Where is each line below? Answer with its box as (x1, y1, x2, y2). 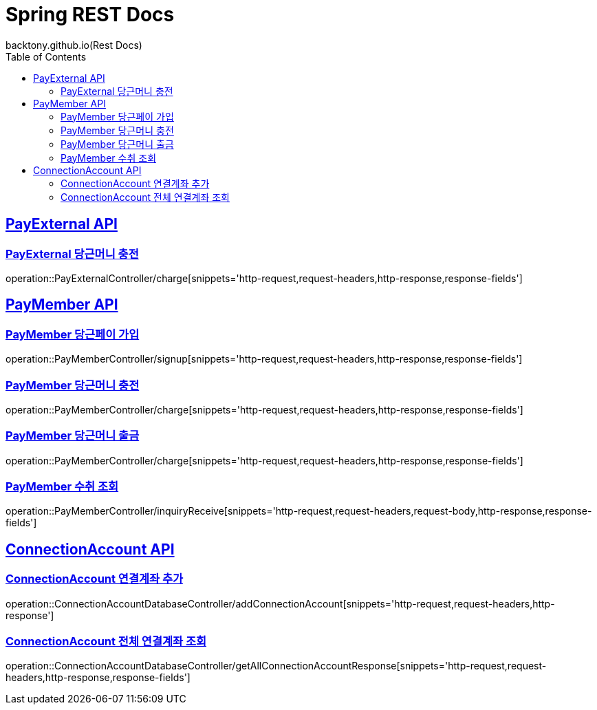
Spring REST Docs (6, 3, 175, 26)
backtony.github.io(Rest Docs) (6, 39, 142, 51)
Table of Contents (6, 50, 87, 63)
